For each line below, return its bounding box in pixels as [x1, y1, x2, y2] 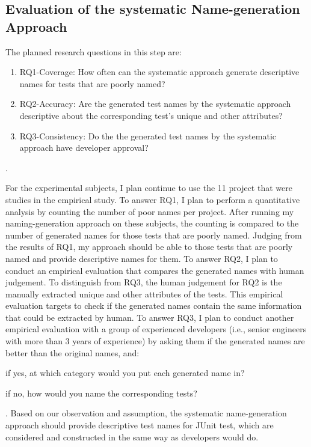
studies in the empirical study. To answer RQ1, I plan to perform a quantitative [5, 193, 300, 205]
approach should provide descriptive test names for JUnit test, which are [5, 419, 274, 431]
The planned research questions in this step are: [5, 45, 182, 58]
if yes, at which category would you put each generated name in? [5, 366, 245, 379]
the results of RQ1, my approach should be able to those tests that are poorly [5, 240, 293, 253]
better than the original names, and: [5, 346, 140, 359]
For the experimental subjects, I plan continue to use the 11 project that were [5, 181, 292, 194]
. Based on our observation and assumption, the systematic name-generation [5, 407, 287, 419]
